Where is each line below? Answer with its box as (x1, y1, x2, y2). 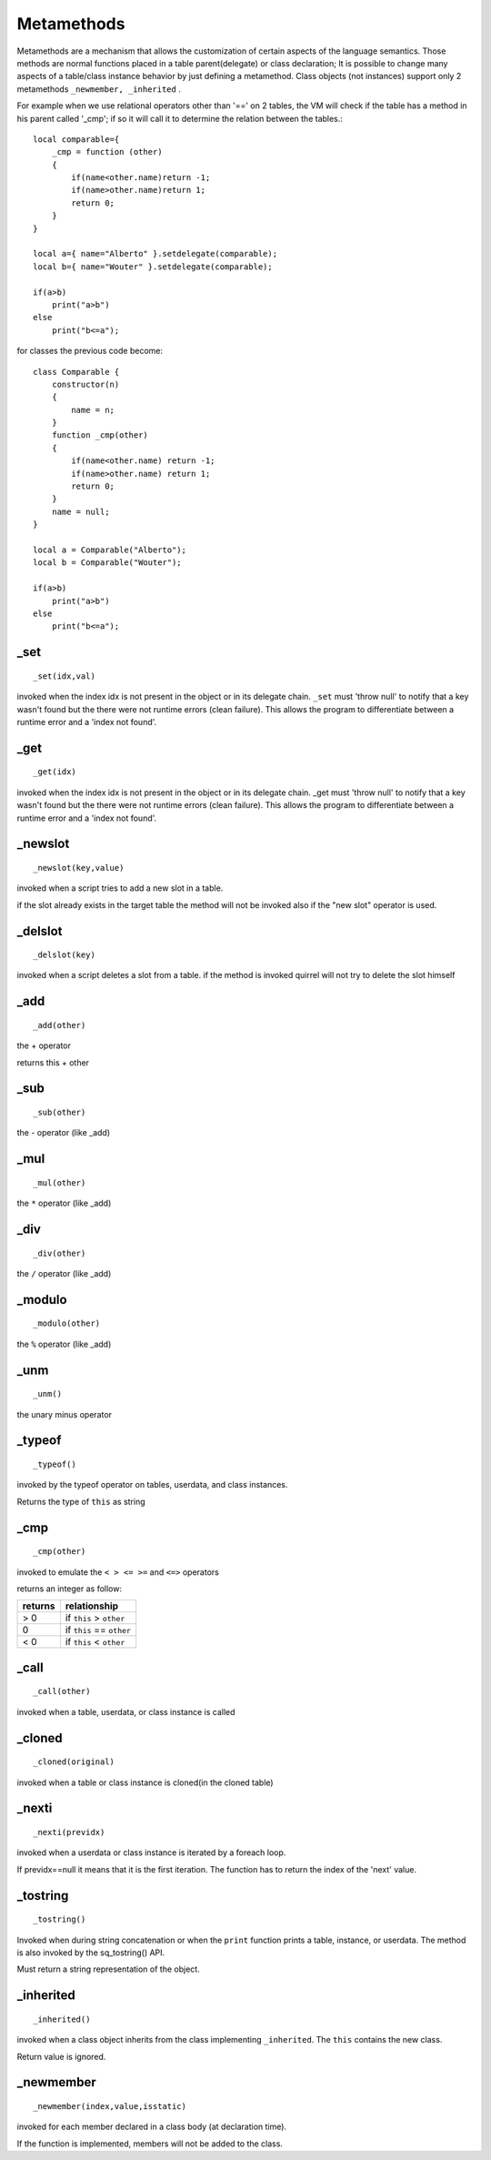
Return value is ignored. (16, 2051, 106, 2062)
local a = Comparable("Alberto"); (33, 545, 186, 555)
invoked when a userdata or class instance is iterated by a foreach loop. (16, 1847, 286, 1858)
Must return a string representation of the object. (16, 1963, 200, 1974)
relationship (65, 1600, 118, 1612)
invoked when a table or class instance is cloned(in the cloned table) (16, 1777, 274, 1788)
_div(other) (33, 1247, 86, 1258)
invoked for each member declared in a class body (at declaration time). (16, 2121, 286, 2133)
